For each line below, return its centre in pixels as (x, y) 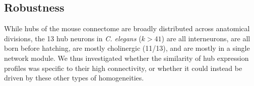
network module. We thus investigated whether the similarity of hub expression (126, 58)
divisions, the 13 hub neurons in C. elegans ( (73, 38)
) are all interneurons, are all (206, 38)
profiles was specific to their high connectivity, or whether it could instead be (123, 68)
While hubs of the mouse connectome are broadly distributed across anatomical (127, 28)
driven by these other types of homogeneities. (74, 78)
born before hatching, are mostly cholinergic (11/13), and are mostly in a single (127, 48)
